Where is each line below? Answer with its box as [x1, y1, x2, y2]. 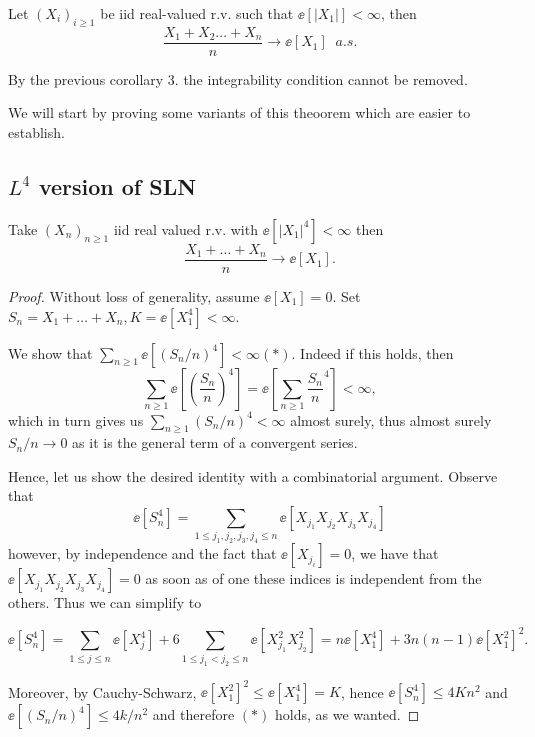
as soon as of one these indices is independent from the [145, 568, 482, 589]
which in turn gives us [8, 409, 144, 430]
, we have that [351, 543, 439, 564]
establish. [8, 122, 65, 143]
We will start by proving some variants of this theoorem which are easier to [8, 102, 471, 123]
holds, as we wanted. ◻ [274, 704, 420, 725]
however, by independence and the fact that [8, 543, 277, 564]
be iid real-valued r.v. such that [100, 3, 294, 23]
